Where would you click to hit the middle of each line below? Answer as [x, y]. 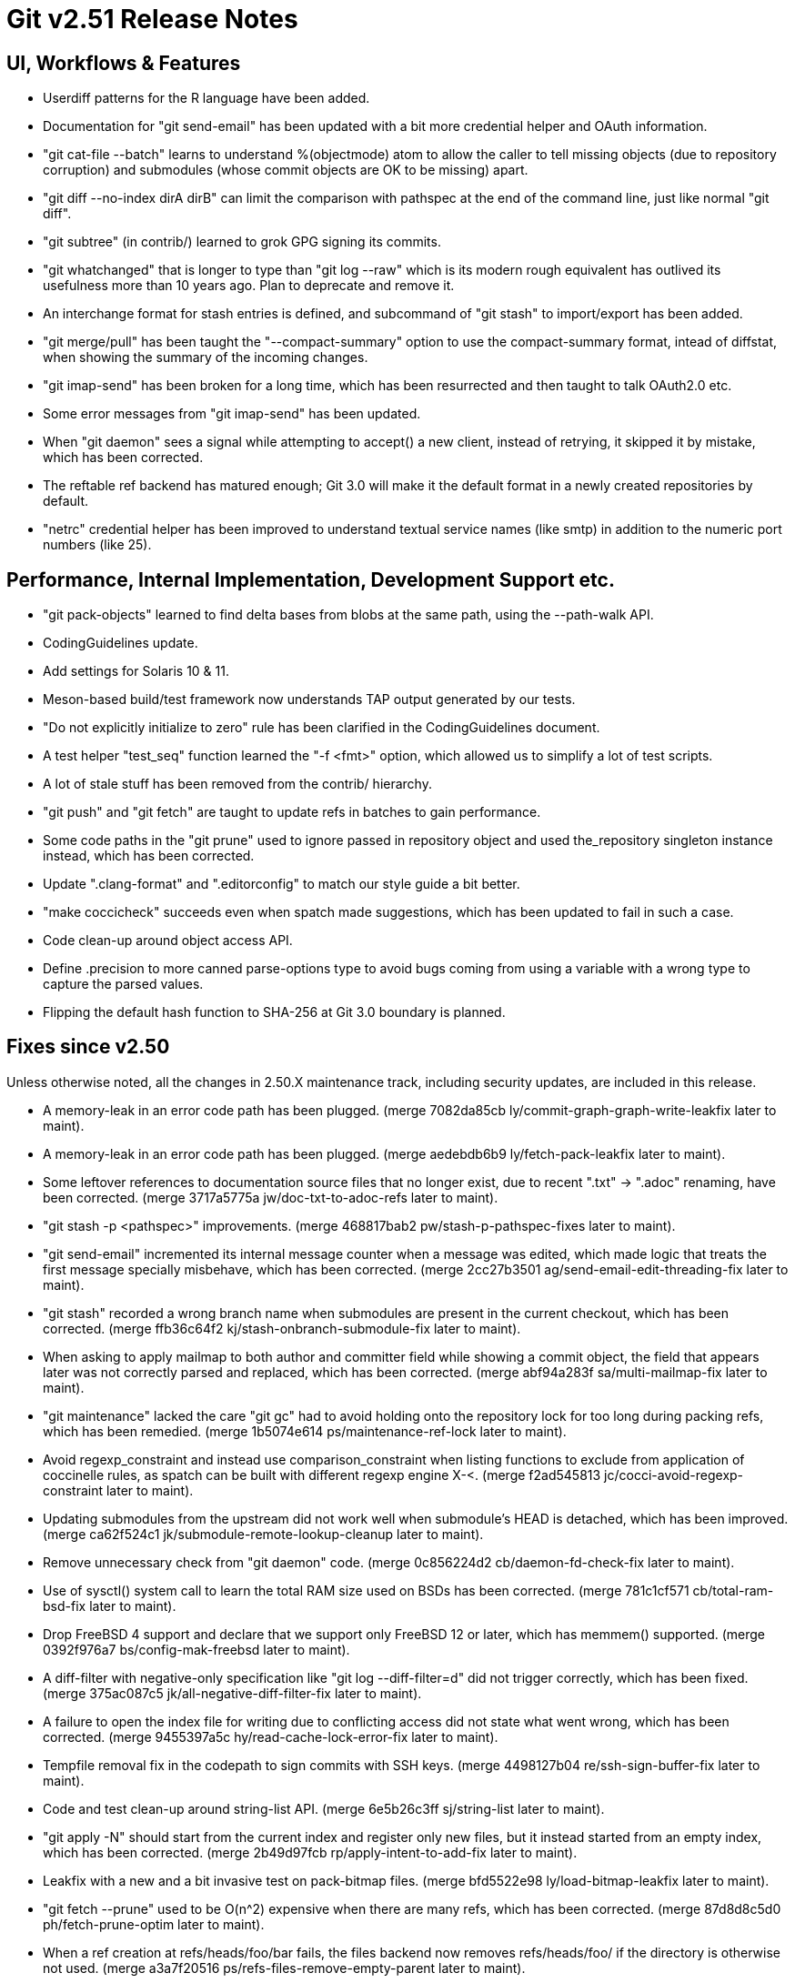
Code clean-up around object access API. [168, 941]
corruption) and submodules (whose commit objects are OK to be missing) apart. [286, 170]
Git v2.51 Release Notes [152, 19]
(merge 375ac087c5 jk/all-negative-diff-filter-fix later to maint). [232, 1693]
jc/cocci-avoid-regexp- [674, 1475]
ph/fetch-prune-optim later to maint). [154, 1924]
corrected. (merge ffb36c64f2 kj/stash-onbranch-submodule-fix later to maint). [282, 1328]
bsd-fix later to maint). [110, 1606]
